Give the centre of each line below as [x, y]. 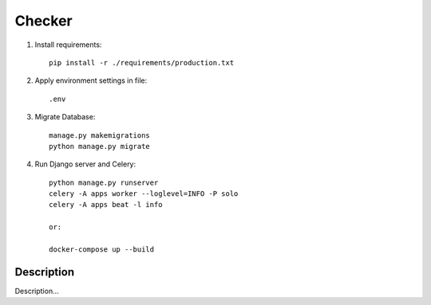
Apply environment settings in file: [91, 80]
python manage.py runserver [104, 182]
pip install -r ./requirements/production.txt [142, 63]
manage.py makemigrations [100, 135]
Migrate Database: [65, 117]
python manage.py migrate [100, 146]
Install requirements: [68, 45]
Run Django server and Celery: [85, 164]
